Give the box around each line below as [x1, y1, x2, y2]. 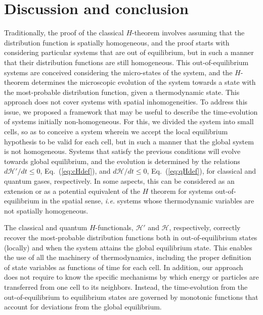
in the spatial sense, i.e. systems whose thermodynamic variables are [41, 195, 254, 206]
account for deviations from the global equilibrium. [4, 301, 162, 312]
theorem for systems [150, 185, 213, 196]
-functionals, [95, 222, 134, 233]
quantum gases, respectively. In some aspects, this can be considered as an [4, 176, 235, 186]
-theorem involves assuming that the [132, 27, 245, 38]
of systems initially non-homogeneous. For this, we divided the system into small [4, 116, 254, 127]
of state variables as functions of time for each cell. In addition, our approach [4, 261, 243, 272]
